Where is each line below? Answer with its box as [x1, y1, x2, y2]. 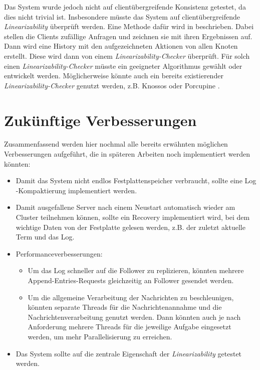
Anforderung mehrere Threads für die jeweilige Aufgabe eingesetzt [28, 321, 231, 332]
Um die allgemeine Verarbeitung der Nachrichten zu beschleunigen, [28, 292, 234, 302]
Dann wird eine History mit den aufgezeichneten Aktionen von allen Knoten [4, 41, 238, 51]
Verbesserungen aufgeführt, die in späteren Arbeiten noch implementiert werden [4, 149, 250, 159]
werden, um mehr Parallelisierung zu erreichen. [28, 331, 172, 341]
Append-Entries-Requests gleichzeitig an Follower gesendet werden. [28, 275, 234, 285]
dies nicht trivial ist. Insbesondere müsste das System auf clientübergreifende [4, 11, 240, 22]
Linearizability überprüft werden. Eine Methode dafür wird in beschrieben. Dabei [4, 21, 254, 32]
